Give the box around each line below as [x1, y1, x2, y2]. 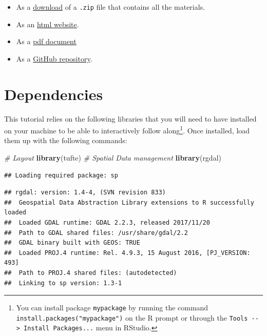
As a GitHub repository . [16, 53, 92, 64]
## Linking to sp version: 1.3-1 [4, 279, 122, 287]
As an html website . [16, 18, 79, 29]
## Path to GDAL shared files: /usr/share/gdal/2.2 [4, 229, 188, 236]
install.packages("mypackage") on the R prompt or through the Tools [16, 312, 248, 323]
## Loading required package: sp [4, 171, 118, 179]
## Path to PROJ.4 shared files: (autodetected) [4, 269, 177, 276]
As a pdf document [16, 36, 77, 47]
